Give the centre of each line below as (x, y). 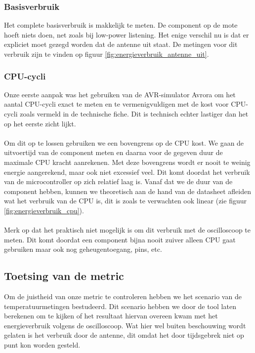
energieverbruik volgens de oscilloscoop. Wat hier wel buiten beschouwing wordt (125, 325)
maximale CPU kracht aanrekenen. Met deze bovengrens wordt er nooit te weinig (127, 162)
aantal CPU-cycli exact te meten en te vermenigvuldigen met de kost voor (116, 104)
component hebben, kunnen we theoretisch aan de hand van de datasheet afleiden (127, 191)
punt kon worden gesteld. (42, 345)
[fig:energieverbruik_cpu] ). (44, 210)
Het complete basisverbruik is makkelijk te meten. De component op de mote (121, 25)
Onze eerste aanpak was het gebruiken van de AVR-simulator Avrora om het (120, 94)
